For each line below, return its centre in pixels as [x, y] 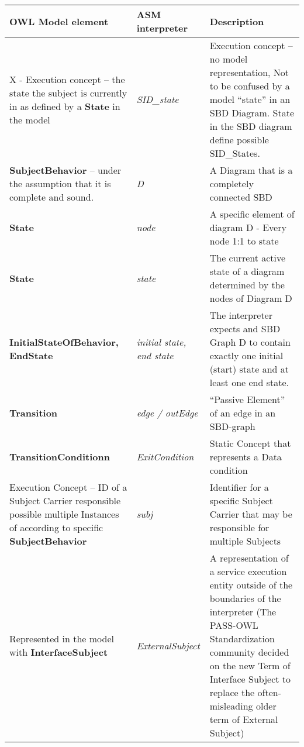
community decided [249, 652]
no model [229, 59]
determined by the [247, 285]
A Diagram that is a [251, 170]
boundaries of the [245, 598]
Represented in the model [62, 638]
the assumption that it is [60, 183]
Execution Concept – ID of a [68, 487]
